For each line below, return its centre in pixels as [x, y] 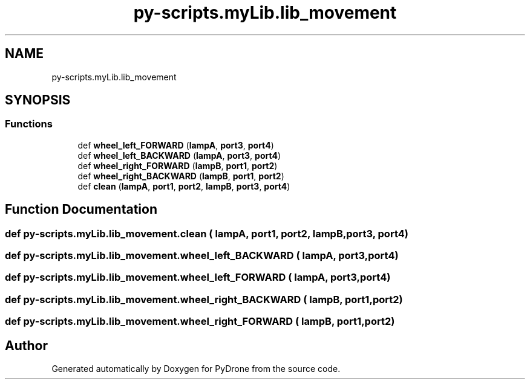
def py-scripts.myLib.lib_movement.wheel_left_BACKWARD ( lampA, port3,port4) [202, 256]
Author [26, 345]
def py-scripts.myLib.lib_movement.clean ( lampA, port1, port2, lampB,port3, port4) [207, 233]
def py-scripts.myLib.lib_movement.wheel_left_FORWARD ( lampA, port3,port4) [198, 277]
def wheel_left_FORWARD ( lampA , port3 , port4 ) [176, 145]
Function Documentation [81, 210]
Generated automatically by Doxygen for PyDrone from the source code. [196, 369]
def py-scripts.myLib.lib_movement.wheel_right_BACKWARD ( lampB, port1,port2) [204, 299]
